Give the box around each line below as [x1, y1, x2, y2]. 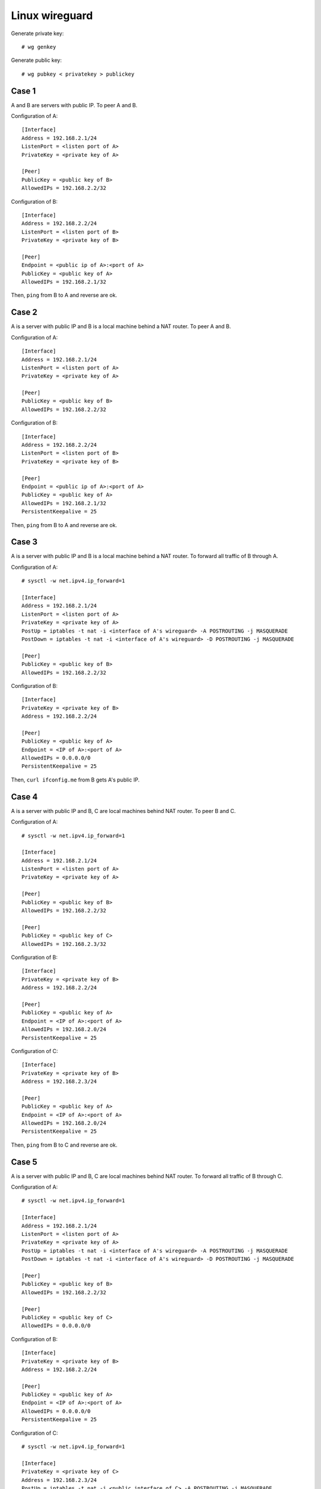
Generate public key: [11, 57, 62, 64]
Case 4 [11, 792, 38, 802]
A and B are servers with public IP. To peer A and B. [11, 101, 138, 108]
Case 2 [11, 307, 38, 317]
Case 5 [11, 1157, 38, 1167]
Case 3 [11, 537, 38, 547]
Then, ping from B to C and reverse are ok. [11, 1141, 118, 1148]
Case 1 [11, 86, 36, 96]
